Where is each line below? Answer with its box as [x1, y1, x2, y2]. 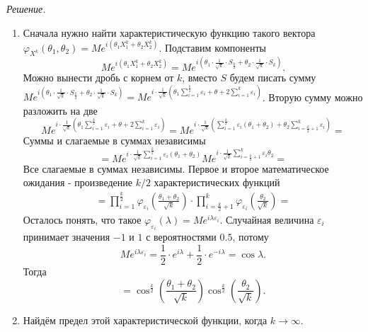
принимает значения [23, 229, 110, 244]
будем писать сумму [229, 69, 316, 84]
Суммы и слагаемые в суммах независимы [23, 132, 206, 147]
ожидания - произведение [23, 175, 132, 190]
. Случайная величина [219, 212, 314, 227]
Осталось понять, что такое [23, 212, 142, 227]
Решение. [6, 1, 46, 16]
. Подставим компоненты [159, 40, 267, 55]
